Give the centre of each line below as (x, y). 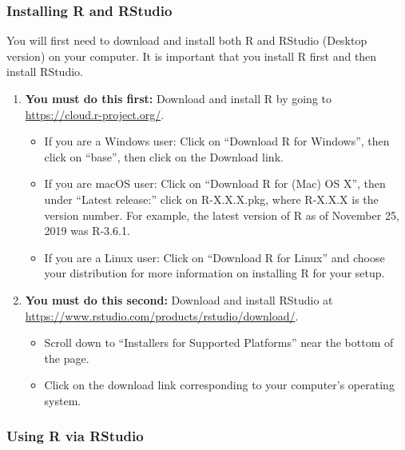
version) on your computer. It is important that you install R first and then (192, 56)
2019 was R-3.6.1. (87, 231)
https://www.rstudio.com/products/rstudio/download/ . (162, 315)
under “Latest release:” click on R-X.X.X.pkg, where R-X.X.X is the (211, 199)
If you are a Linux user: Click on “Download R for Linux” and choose (214, 257)
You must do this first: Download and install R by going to (178, 98)
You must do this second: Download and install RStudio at (179, 299)
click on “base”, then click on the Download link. (164, 156)
